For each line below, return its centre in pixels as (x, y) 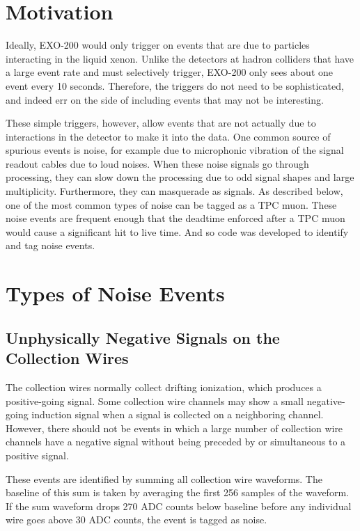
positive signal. (37, 455)
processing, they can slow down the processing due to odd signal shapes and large (180, 177)
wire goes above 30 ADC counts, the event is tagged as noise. (136, 520)
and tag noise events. (50, 245)
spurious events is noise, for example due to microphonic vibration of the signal (175, 150)
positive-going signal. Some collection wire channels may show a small (155, 401)
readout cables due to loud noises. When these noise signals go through (157, 163)
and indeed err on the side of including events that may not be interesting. (165, 99)
